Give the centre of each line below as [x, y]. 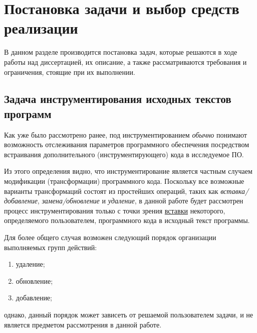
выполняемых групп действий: [51, 247]
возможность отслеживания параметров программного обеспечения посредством [126, 144]
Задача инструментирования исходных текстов [118, 99]
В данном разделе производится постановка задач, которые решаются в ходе [121, 52]
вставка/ [235, 191]
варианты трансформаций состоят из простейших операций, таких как [111, 191]
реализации [41, 28]
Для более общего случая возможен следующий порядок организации [110, 237]
